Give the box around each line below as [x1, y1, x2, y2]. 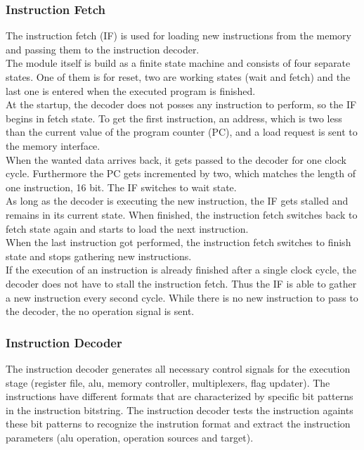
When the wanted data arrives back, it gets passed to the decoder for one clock [6, 152, 346, 167]
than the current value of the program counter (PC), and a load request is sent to [6, 124, 358, 139]
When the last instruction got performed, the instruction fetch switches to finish [6, 235, 351, 250]
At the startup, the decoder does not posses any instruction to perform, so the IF [6, 97, 357, 112]
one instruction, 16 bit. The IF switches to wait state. [6, 179, 237, 194]
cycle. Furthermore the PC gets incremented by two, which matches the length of [6, 166, 356, 181]
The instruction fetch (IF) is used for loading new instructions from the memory [6, 28, 351, 43]
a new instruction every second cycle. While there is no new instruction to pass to [6, 290, 358, 304]
